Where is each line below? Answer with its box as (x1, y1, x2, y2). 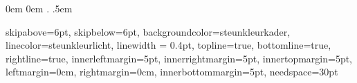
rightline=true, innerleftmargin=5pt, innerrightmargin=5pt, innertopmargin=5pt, (6, 51, 353, 65)
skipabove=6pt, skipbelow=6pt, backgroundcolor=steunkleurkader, (6, 24, 291, 38)
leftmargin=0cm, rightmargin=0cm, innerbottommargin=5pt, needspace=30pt (6, 64, 338, 79)
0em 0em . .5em (6, 1, 73, 15)
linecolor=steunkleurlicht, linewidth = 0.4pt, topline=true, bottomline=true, (6, 38, 331, 52)
